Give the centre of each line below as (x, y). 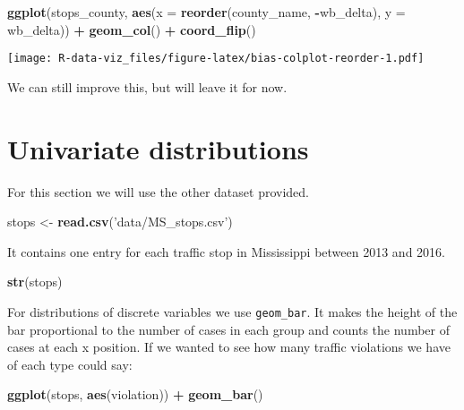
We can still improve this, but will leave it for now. (147, 86)
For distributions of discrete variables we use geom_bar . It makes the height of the (232, 311)
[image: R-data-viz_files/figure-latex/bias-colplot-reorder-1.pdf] (216, 59)
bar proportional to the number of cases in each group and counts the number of (228, 329)
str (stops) (35, 282)
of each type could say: (70, 364)
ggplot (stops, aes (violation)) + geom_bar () (135, 394)
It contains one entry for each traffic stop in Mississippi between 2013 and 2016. (226, 251)
